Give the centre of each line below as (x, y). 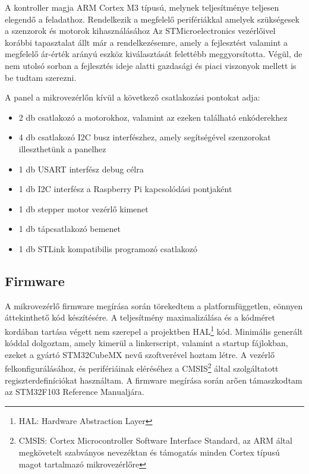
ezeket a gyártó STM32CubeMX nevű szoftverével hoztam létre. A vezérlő (140, 354)
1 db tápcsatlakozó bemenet (70, 229)
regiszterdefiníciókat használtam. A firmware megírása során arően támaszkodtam (154, 380)
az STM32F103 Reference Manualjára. (75, 392)
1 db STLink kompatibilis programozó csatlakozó (108, 248)
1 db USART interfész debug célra (81, 169)
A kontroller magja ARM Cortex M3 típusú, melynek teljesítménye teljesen (142, 7)
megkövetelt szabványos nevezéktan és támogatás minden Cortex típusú (149, 452)
